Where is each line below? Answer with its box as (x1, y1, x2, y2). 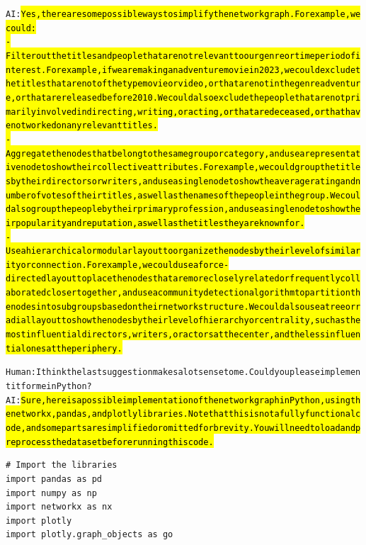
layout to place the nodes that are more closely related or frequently (46, 274, 341, 284)
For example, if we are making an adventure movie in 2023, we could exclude (46, 64, 356, 75)
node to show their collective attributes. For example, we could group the (21, 162, 336, 173)
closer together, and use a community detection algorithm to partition (46, 288, 350, 298)
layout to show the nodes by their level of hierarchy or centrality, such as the (30, 315, 361, 326)
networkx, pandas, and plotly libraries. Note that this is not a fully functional (11, 409, 356, 420)
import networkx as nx (6, 502, 113, 512)
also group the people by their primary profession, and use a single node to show (11, 204, 345, 215)
